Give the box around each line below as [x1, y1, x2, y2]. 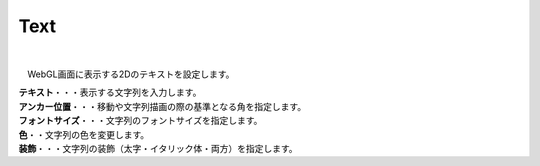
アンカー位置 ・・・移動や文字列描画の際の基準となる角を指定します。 [18, 100, 307, 112]
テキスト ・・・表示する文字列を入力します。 [18, 86, 202, 99]
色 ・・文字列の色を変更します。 [18, 128, 150, 140]
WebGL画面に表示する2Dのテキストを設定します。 [26, 68, 235, 80]
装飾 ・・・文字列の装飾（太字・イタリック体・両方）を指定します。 [18, 142, 299, 154]
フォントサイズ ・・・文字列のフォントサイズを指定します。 [18, 115, 263, 127]
